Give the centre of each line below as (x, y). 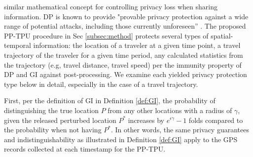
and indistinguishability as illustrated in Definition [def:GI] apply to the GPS (121, 139)
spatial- (222, 35)
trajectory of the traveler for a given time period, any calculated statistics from (124, 55)
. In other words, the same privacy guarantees (180, 130)
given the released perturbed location (60, 120)
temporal (18, 45)
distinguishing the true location (51, 110)
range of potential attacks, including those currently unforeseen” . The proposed (125, 26)
